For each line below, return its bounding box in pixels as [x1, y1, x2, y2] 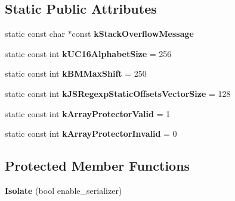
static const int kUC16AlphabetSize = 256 [5, 47, 172, 59]
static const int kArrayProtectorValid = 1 [5, 107, 171, 120]
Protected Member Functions [5, 156, 190, 175]
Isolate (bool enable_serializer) [5, 184, 122, 196]
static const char [5, 27, 65, 40]
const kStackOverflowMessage [72, 27, 194, 40]
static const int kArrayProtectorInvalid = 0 [5, 127, 177, 140]
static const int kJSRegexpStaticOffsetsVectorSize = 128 [5, 87, 231, 99]
